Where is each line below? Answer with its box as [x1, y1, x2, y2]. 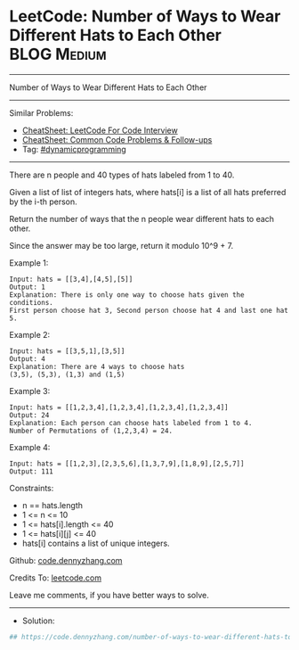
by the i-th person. [9, 196, 77, 207]
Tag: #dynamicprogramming [21, 144, 126, 154]
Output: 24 [9, 410, 50, 420]
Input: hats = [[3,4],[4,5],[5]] [9, 275, 133, 284]
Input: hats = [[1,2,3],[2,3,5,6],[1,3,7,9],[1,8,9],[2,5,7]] [9, 459, 245, 468]
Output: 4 [9, 354, 46, 363]
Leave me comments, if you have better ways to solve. [9, 589, 209, 600]
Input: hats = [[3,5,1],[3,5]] [9, 346, 125, 356]
